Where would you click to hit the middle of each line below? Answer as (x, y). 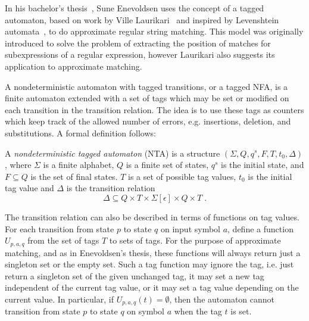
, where (18, 165)
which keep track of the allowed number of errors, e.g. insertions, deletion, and (148, 121)
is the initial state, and (263, 165)
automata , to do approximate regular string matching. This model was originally (154, 31)
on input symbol (190, 228)
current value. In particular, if (59, 299)
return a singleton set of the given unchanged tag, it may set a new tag (135, 275)
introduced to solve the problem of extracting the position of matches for (138, 43)
